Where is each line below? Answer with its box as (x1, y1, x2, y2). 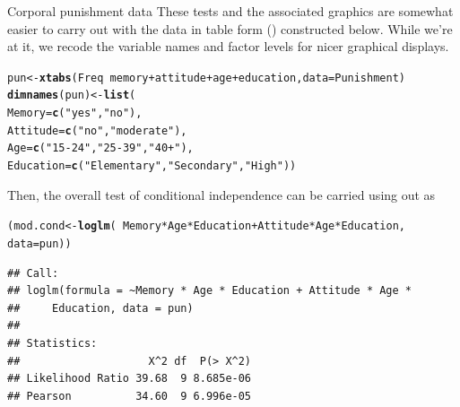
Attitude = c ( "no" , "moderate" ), (7, 124, 187, 137)
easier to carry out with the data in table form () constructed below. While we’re (7, 19, 453, 38)
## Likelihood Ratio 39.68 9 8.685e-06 (7, 372, 252, 385)
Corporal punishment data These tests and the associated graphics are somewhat (7, 2, 454, 20)
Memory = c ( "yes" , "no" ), (7, 107, 143, 120)
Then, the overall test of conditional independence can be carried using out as (7, 185, 436, 203)
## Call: (7, 266, 59, 280)
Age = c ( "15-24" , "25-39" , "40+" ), (7, 142, 194, 155)
